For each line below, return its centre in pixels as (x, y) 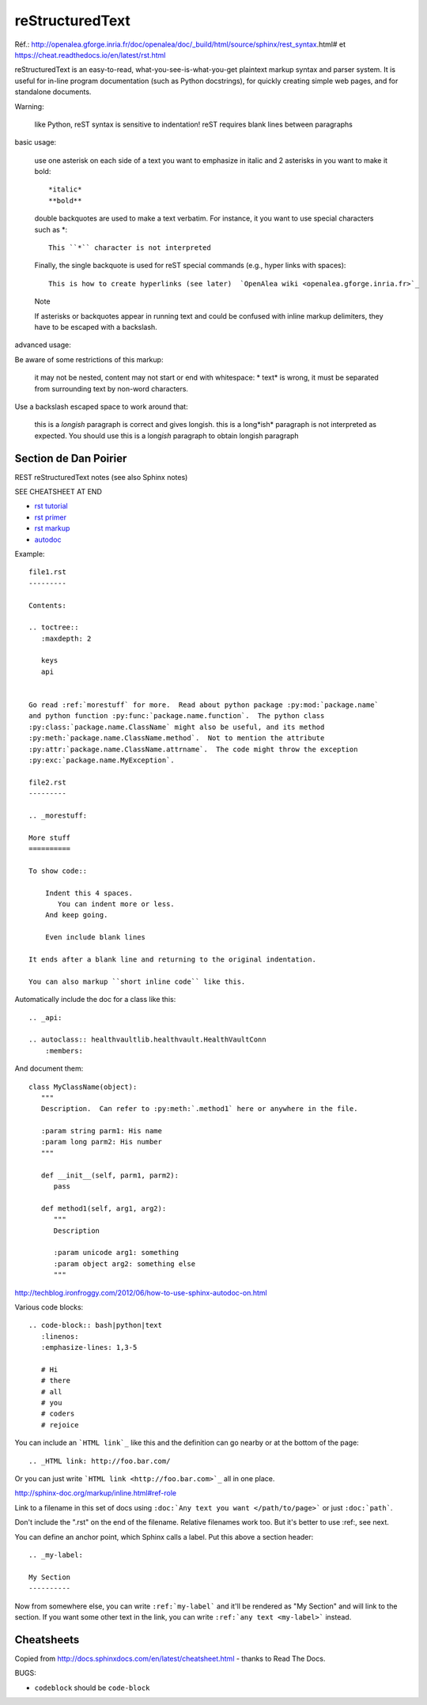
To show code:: (58, 871)
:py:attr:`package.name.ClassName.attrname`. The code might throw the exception (193, 749)
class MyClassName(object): (83, 1087)
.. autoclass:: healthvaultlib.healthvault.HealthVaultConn (147, 1040)
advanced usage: (43, 345)
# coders (58, 1414)
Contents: (47, 605)
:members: (64, 1051)
